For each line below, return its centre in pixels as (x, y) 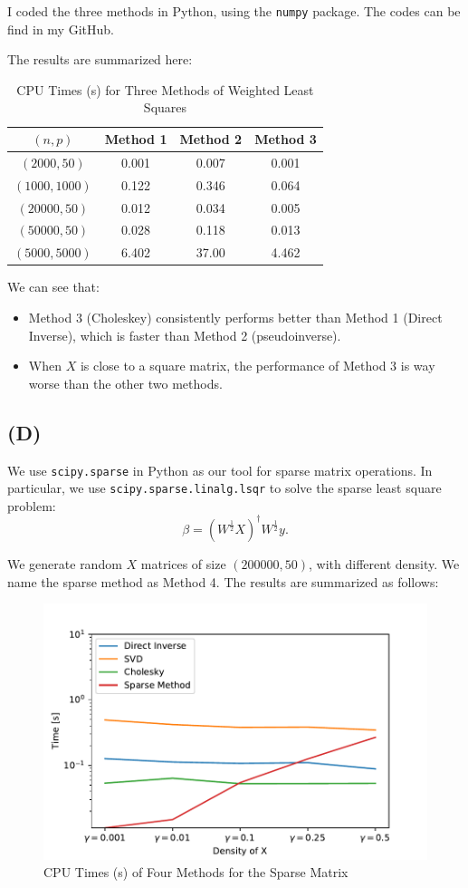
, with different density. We (384, 563)
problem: (32, 505)
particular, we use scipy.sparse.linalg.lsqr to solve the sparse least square (224, 488)
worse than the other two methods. (125, 383)
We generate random (65, 563)
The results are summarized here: (100, 59)
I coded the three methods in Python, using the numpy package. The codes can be (234, 11)
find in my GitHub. (61, 29)
